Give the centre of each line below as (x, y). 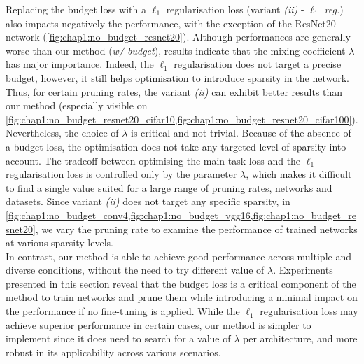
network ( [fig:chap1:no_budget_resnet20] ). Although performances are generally (178, 37)
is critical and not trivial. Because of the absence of (241, 133)
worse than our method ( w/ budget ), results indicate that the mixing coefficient (176, 50)
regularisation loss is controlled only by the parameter (121, 174)
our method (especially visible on (77, 105)
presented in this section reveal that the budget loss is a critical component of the (181, 283)
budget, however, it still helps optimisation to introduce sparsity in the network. (177, 77)
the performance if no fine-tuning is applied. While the (123, 311)
